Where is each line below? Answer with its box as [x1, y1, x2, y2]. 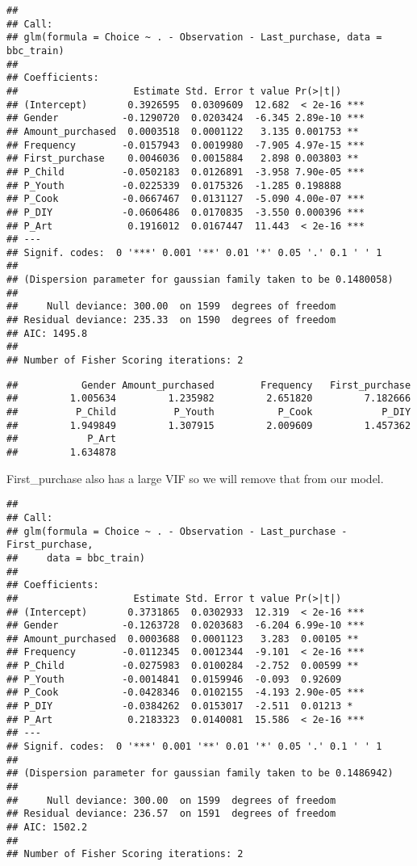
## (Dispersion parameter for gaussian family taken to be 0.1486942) [6, 767, 394, 780]
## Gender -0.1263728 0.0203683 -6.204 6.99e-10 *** [6, 620, 365, 632]
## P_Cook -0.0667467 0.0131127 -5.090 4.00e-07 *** [6, 193, 365, 205]
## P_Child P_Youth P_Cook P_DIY [6, 406, 411, 418]
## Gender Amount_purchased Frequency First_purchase [6, 379, 411, 391]
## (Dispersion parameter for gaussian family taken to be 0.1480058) [6, 274, 394, 286]
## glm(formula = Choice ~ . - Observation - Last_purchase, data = [6, 32, 382, 44]
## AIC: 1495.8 [6, 327, 88, 339]
